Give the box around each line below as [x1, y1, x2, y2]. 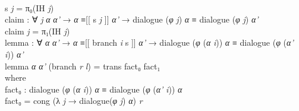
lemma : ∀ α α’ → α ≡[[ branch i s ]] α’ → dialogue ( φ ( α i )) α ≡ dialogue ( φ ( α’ [5, 36, 294, 49]
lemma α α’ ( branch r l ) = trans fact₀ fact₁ [5, 59, 160, 72]
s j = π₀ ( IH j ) [5, 1, 54, 14]
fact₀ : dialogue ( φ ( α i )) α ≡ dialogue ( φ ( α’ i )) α [5, 83, 182, 95]
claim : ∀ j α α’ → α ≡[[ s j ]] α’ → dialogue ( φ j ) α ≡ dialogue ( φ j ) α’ [5, 13, 259, 26]
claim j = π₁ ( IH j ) [5, 24, 70, 37]
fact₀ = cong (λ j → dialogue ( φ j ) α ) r [5, 94, 143, 107]
